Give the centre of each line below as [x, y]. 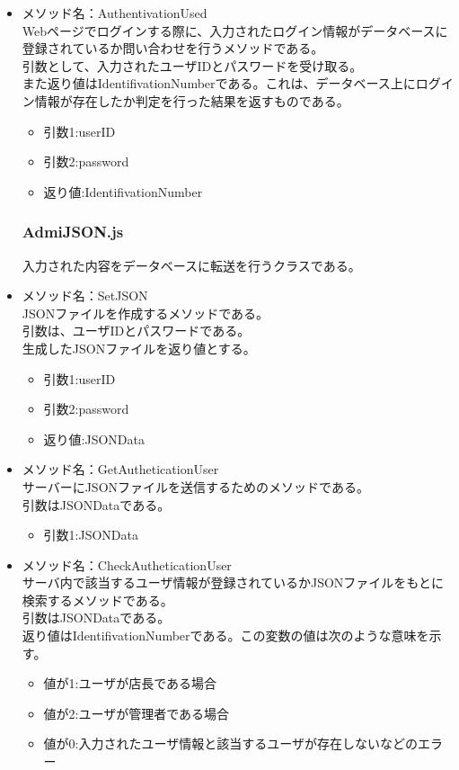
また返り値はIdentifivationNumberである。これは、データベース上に [219, 83]
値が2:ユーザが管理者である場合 [137, 713]
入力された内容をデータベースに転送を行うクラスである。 [191, 265]
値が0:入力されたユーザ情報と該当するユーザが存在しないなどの [230, 743]
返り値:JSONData [94, 439]
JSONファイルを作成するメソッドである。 [146, 313]
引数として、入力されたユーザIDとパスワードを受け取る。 [192, 65]
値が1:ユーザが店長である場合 [130, 683]
